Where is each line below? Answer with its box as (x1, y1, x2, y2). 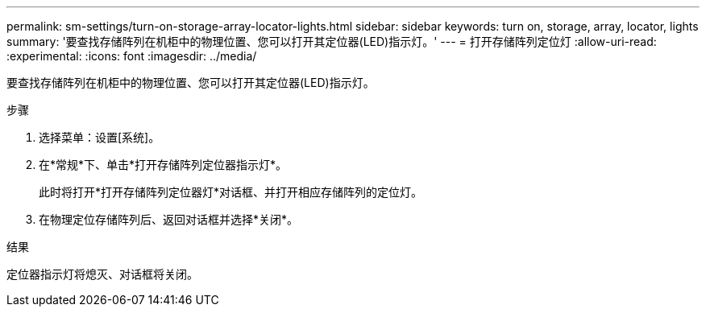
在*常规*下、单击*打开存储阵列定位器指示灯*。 (39, 158, 288, 171)
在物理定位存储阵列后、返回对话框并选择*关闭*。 (39, 212, 299, 226)
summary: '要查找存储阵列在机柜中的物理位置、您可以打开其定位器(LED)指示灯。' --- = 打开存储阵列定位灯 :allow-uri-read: (6, 35, 657, 48)
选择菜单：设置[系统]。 (39, 130, 160, 144)
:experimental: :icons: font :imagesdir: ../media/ (6, 49, 257, 63)
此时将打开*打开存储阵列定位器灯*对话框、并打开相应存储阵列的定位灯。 (39, 185, 423, 199)
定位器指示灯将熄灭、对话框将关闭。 (6, 267, 198, 281)
